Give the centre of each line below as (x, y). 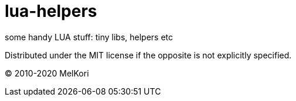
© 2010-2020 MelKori (47, 73)
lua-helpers (51, 11)
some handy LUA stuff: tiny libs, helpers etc (89, 37)
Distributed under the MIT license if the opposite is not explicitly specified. (148, 55)
